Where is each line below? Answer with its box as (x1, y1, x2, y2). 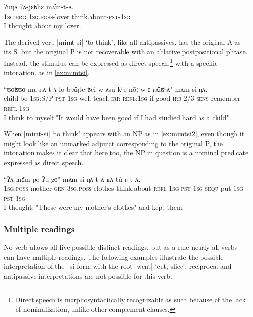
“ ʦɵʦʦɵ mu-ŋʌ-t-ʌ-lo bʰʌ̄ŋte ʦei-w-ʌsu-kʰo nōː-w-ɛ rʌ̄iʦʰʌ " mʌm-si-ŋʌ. (4, 83, 208, 93)
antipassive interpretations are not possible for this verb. (4, 270, 173, 280)
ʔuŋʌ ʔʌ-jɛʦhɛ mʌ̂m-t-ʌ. (4, 1, 74, 11)
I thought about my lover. (4, 20, 81, 31)
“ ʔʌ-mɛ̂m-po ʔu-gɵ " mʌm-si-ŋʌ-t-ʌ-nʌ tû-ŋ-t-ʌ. (4, 173, 141, 184)
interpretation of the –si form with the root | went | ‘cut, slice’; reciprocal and (4, 261, 232, 271)
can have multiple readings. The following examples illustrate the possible (4, 251, 224, 261)
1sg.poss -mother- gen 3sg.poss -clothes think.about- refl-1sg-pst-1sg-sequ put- (4, 183, 234, 193)
